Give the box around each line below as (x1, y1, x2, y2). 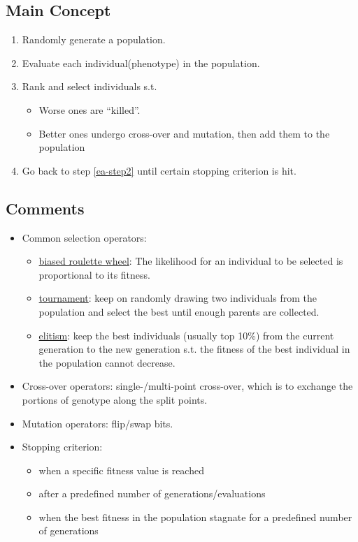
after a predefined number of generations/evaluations (38, 486, 266, 501)
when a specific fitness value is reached (38, 462, 204, 477)
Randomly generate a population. (22, 32, 166, 47)
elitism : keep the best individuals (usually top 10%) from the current (38, 328, 334, 342)
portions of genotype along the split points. (22, 392, 208, 406)
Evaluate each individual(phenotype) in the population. (22, 55, 260, 70)
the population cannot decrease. (38, 355, 176, 369)
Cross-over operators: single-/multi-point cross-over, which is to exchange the (22, 379, 353, 393)
